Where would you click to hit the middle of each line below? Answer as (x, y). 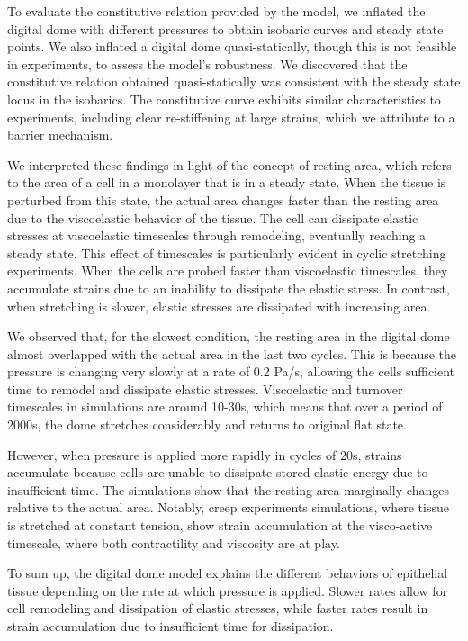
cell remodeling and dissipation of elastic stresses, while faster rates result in (218, 608)
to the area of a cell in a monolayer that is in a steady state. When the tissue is (227, 182)
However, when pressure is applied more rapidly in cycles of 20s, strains (205, 454)
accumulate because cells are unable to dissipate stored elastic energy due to (218, 472)
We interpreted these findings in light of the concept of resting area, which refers (229, 164)
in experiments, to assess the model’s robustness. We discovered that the (207, 63)
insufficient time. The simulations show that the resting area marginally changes (228, 489)
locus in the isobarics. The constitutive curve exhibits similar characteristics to (224, 99)
